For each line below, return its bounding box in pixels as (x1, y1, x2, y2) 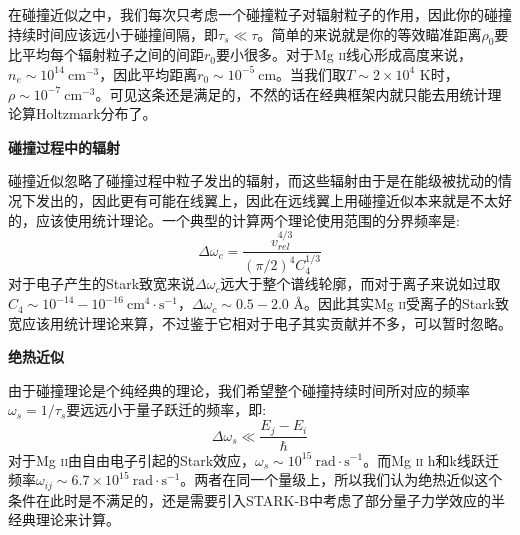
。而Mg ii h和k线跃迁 (363, 449, 500, 470)
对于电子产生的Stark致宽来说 (8, 273, 196, 294)
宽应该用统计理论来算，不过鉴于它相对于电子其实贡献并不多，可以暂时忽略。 (8, 312, 512, 333)
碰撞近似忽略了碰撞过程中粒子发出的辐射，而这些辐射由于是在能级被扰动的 (8, 170, 498, 191)
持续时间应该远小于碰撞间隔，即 (8, 23, 218, 44)
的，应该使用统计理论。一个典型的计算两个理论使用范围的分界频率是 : (8, 209, 460, 230)
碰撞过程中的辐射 (8, 136, 120, 157)
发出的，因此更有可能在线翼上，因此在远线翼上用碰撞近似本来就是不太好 (35, 189, 512, 210)
